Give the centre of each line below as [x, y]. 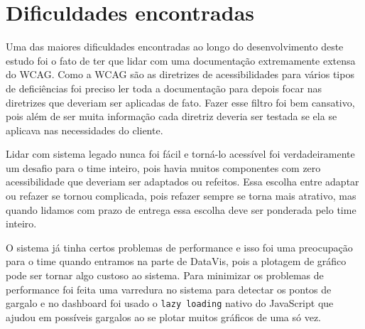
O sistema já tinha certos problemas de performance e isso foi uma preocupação [179, 247]
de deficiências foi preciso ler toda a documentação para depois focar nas [164, 88]
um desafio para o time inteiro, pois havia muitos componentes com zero [163, 167]
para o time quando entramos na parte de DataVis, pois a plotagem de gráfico [176, 261]
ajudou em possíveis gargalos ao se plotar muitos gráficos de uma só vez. [164, 317]
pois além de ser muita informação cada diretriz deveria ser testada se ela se [171, 116]
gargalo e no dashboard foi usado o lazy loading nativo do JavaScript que [170, 303]
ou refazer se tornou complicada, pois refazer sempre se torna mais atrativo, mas [181, 196]
